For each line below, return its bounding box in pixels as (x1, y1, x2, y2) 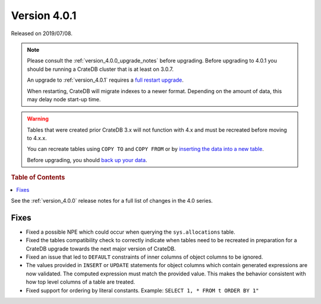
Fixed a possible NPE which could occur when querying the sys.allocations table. (26, 228, 235, 235)
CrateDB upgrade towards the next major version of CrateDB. (26, 245, 177, 252)
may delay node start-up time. (27, 95, 101, 103)
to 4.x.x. (27, 135, 47, 142)
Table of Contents (11, 173, 65, 182)
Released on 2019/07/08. (11, 30, 73, 37)
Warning (27, 115, 49, 122)
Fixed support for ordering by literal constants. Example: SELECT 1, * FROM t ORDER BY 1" (26, 287, 259, 294)
